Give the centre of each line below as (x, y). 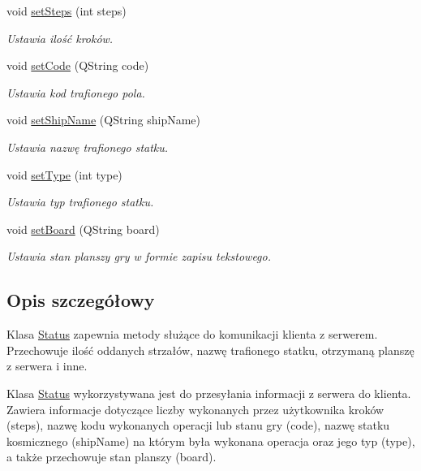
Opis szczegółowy (81, 300)
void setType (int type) (64, 174)
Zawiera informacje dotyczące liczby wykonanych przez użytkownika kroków (195, 409)
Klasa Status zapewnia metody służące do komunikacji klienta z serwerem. (192, 334)
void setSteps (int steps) (67, 11)
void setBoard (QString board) (83, 229)
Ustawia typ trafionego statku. (80, 202)
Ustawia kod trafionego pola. (76, 92)
